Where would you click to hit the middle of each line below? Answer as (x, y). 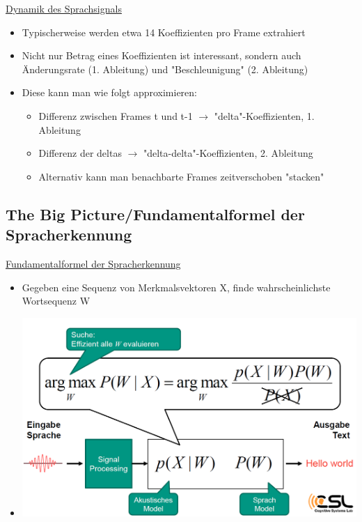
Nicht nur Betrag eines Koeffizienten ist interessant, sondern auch (162, 55)
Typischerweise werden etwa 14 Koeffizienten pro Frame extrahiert (164, 32)
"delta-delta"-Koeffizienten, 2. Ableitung (228, 153)
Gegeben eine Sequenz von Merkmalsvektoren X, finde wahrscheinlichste (176, 287)
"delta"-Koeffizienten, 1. (264, 115)
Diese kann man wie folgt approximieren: (109, 92)
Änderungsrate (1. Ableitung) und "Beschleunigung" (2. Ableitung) (165, 69)
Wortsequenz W (56, 301)
